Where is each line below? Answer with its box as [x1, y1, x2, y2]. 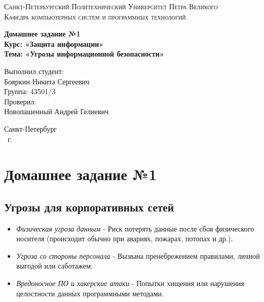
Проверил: [4, 96, 37, 106]
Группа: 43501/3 [4, 86, 56, 97]
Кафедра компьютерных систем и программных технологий [4, 11, 186, 22]
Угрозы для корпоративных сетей [4, 199, 174, 215]
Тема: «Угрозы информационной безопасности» [4, 48, 164, 59]
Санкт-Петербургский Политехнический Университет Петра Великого [4, 1, 218, 11]
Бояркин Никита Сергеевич [4, 76, 90, 86]
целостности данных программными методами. [16, 288, 164, 298]
